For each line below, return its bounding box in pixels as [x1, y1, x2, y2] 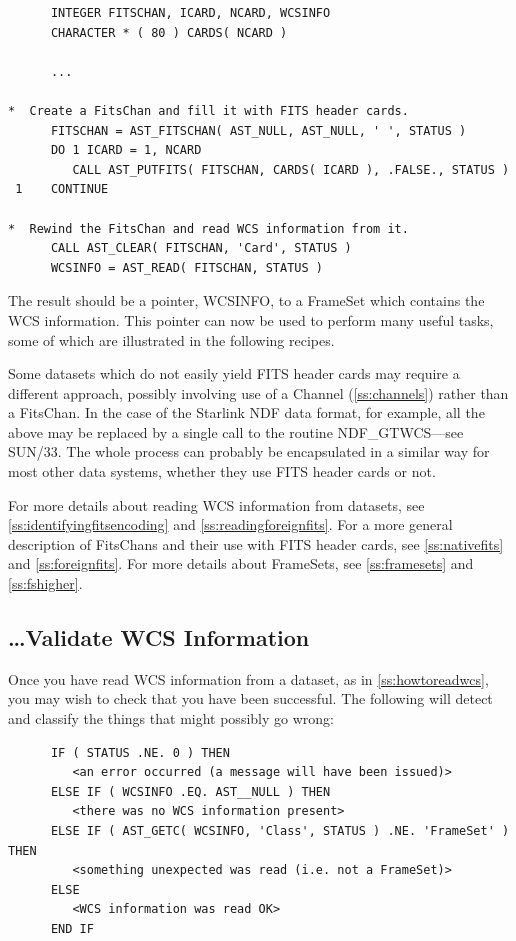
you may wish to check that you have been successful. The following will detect [8, 688, 493, 709]
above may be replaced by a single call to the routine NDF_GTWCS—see [8, 421, 464, 442]
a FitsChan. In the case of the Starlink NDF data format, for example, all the [8, 402, 485, 423]
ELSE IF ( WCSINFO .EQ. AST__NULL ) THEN [50, 784, 331, 799]
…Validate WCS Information [8, 622, 310, 653]
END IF [50, 921, 94, 936]
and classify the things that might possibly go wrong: [8, 708, 334, 729]
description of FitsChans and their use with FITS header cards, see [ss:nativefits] [8, 533, 504, 554]
